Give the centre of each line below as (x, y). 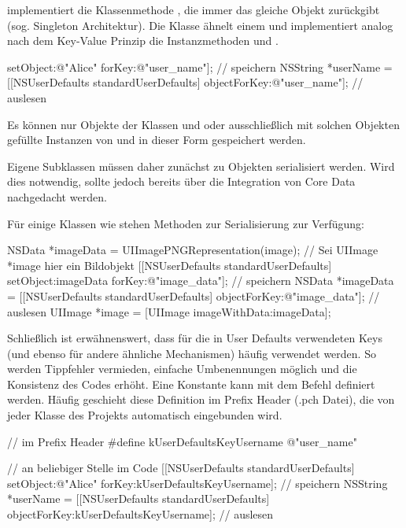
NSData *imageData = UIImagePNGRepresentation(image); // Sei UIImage (193, 250)
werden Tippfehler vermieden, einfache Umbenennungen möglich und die (182, 369)
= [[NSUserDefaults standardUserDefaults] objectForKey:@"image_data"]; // (194, 295)
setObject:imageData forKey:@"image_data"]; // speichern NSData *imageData (201, 281)
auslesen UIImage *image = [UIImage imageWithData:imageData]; (169, 311)
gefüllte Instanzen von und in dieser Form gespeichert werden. (157, 140)
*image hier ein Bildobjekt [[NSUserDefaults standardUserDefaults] (170, 265)
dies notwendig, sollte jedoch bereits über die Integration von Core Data (181, 181)
